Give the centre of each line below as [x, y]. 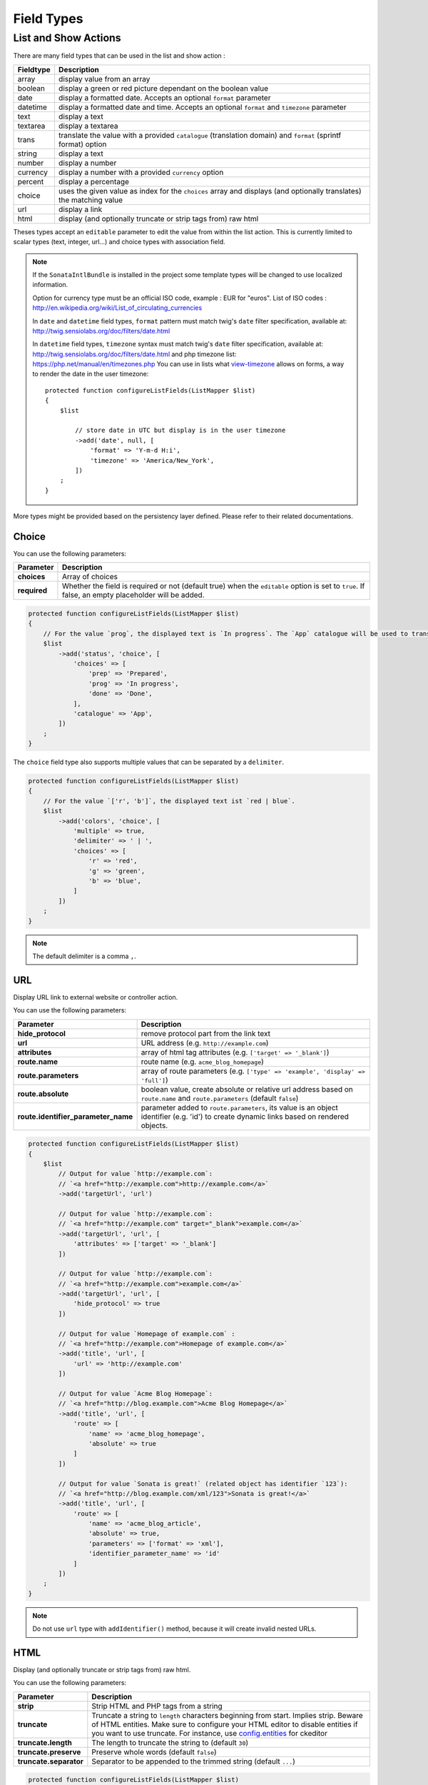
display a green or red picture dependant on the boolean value [163, 88]
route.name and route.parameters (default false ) [220, 1098]
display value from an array [104, 79]
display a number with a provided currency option [141, 172]
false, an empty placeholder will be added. [133, 595]
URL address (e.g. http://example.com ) [205, 1042]
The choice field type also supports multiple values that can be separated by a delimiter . [149, 762]
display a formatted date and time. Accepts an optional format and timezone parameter [202, 107]
